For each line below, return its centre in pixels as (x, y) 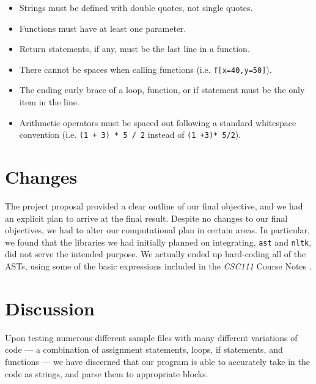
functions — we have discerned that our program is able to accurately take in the (157, 361)
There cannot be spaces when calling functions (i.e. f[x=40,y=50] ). (145, 69)
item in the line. (49, 102)
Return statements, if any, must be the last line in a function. (134, 49)
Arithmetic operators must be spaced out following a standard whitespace (158, 122)
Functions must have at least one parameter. (103, 28)
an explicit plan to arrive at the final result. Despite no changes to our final (146, 218)
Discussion (50, 308)
